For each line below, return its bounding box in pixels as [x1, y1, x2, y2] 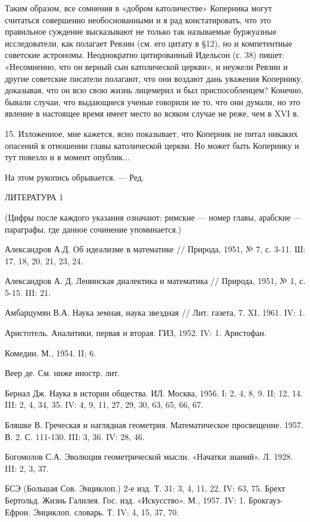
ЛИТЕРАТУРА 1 [5, 191, 63, 203]
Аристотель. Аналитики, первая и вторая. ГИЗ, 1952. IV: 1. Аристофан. [5, 326, 267, 339]
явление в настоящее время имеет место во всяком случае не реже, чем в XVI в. [5, 107, 299, 120]
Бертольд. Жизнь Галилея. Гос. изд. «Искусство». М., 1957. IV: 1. [5, 494, 246, 506]
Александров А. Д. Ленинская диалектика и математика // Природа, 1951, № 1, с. [5, 274, 306, 287]
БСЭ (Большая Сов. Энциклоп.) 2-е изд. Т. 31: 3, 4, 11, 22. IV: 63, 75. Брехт [5, 482, 285, 494]
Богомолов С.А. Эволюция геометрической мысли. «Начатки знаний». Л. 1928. [5, 450, 293, 463]
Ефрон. [5, 505, 31, 518]
